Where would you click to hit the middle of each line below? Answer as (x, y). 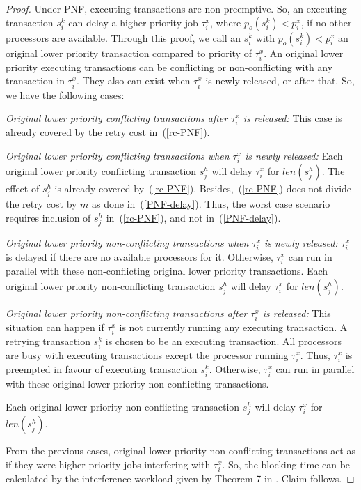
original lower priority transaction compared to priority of (129, 53)
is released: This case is (292, 118)
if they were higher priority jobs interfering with (108, 464)
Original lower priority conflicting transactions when (118, 155)
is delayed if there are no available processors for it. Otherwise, (139, 257)
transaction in (35, 81)
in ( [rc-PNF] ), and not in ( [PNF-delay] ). (193, 217)
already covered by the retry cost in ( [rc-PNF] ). (108, 132)
